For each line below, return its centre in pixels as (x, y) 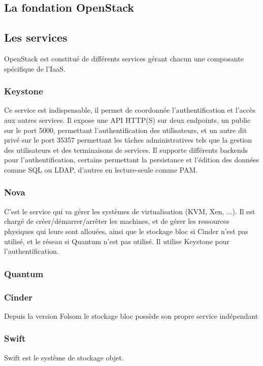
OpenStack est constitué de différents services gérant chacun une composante (124, 58)
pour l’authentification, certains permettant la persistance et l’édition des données (131, 160)
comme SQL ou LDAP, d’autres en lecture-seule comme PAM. (101, 169)
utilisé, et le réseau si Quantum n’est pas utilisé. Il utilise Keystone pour (117, 241)
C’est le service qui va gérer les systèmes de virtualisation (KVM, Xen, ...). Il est (130, 211)
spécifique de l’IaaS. (35, 68)
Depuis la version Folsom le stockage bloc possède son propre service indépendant (131, 315)
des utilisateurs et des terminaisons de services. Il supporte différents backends (126, 149)
